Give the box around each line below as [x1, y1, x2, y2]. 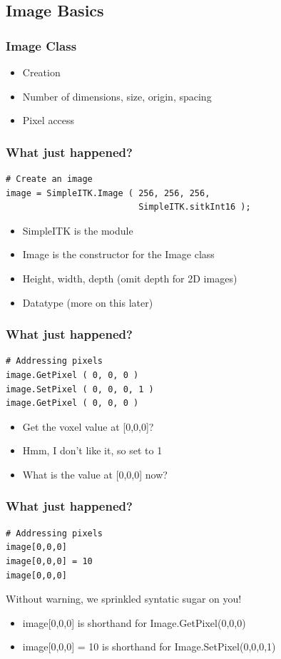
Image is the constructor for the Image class [22, 247, 215, 262]
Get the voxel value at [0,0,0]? [22, 419, 154, 434]
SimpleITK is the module [22, 223, 133, 237]
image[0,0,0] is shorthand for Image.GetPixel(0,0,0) [22, 615, 246, 630]
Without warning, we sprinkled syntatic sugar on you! [6, 591, 242, 606]
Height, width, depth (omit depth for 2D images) [22, 270, 237, 285]
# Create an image [6, 174, 93, 184]
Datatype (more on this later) [22, 295, 153, 310]
